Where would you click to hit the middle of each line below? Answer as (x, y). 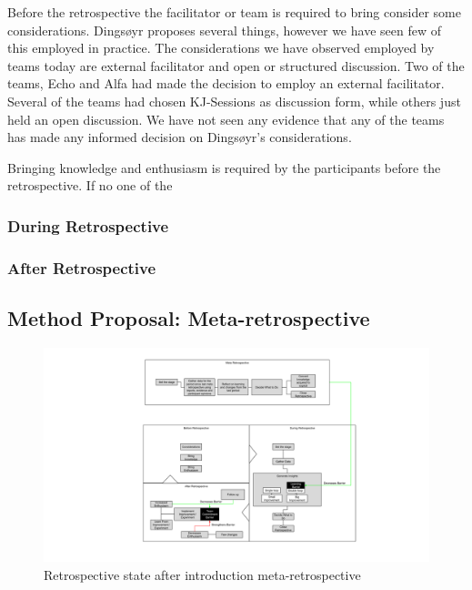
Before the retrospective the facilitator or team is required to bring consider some (234, 12)
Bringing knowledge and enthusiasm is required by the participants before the (224, 167)
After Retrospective (82, 267)
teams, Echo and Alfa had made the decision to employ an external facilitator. (226, 83)
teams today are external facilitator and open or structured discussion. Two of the (236, 65)
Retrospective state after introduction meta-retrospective (202, 574)
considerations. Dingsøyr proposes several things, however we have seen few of (224, 30)
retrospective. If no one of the (90, 185)
